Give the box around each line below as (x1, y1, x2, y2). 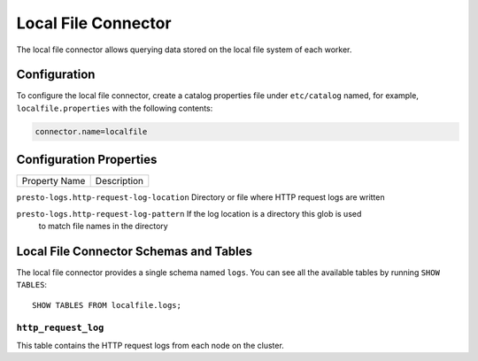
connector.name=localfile (35, 127, 148, 136)
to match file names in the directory (38, 221, 168, 232)
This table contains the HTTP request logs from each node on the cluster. (16, 340, 285, 350)
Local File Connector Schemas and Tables (16, 243, 252, 258)
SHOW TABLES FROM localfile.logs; (32, 300, 181, 310)
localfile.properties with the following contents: (16, 103, 213, 113)
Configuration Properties (16, 152, 158, 167)
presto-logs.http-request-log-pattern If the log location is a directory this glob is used (16, 208, 362, 219)
